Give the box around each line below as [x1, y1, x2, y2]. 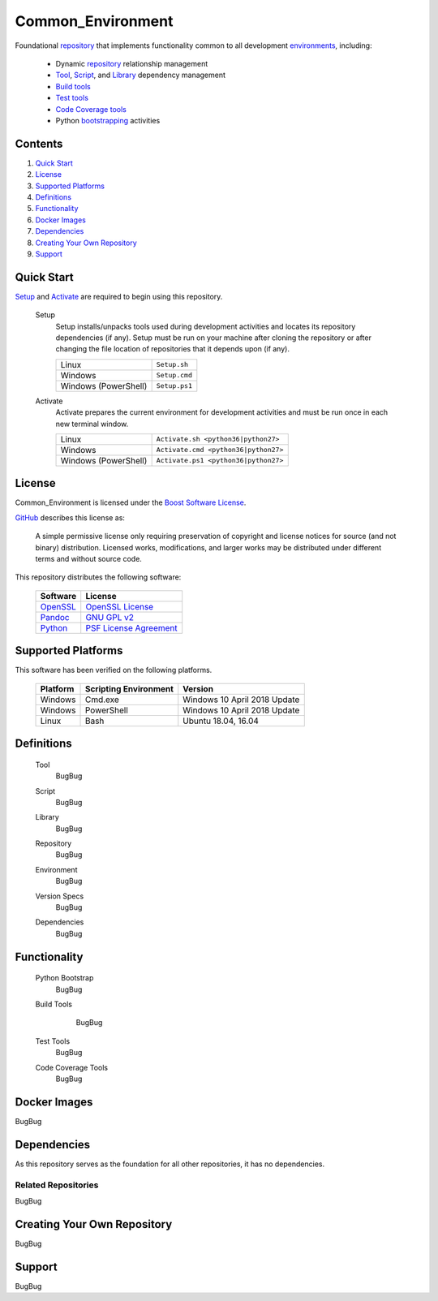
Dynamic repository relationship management [55, 58, 208, 68]
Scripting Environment [84, 683, 174, 694]
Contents [15, 136, 63, 150]
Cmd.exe [84, 694, 119, 705]
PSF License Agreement [85, 622, 178, 633]
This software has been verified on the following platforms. [15, 666, 213, 675]
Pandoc [40, 611, 70, 622]
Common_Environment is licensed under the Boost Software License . [15, 498, 247, 507]
